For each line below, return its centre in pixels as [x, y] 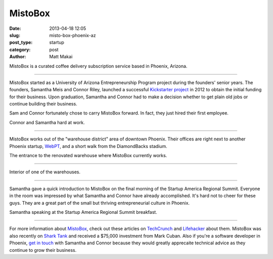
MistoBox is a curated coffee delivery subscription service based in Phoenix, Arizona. [98, 66]
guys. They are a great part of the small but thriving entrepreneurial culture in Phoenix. [99, 203]
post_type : [21, 43]
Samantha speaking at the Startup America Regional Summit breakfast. [83, 212]
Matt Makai [61, 57]
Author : [18, 57]
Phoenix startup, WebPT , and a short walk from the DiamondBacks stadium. [88, 146]
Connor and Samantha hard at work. [47, 122]
